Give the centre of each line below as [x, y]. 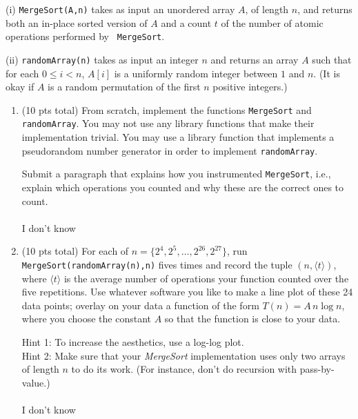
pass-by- [317, 369]
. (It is [327, 73]
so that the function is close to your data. [252, 319]
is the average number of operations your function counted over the [206, 278]
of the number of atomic [272, 22]
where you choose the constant [87, 319]
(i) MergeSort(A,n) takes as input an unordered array [120, 9]
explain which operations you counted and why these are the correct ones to [183, 187]
